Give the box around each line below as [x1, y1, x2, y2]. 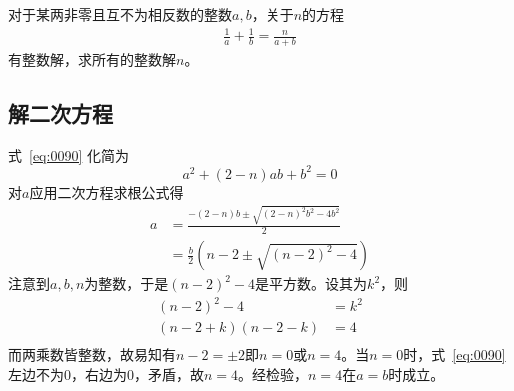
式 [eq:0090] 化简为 [8, 144, 129, 165]
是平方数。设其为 [255, 273, 368, 294]
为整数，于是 [84, 273, 169, 294]
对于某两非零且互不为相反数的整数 [8, 4, 232, 24]
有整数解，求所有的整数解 [8, 48, 176, 69]
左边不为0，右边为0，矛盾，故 [8, 363, 204, 384]
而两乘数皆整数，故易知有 [8, 344, 176, 365]
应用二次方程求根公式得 [29, 181, 184, 202]
